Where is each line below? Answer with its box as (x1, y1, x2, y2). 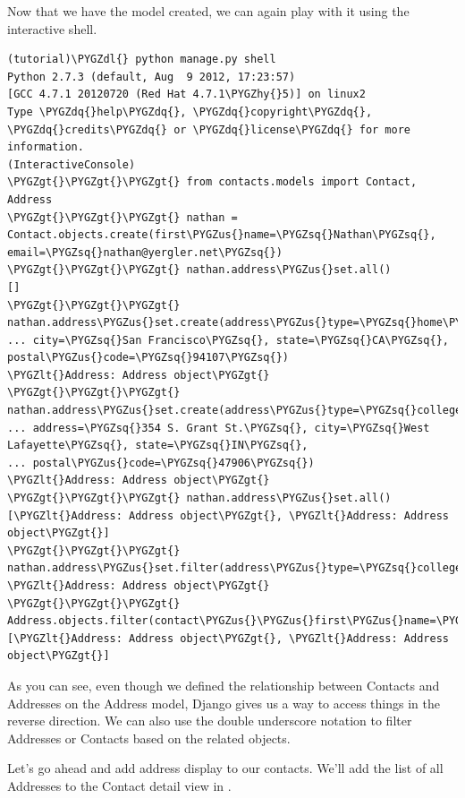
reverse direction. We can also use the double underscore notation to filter (7, 711, 412, 730)
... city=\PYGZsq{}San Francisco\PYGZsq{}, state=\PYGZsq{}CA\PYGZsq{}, (7, 333, 449, 347)
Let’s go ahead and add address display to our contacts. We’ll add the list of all (7, 759, 444, 777)
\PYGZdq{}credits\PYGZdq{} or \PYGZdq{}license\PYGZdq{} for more (7, 123, 411, 136)
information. (7, 141, 84, 154)
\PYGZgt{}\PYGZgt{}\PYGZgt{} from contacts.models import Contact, (7, 176, 418, 189)
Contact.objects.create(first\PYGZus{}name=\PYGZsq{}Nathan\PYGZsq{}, (7, 228, 436, 242)
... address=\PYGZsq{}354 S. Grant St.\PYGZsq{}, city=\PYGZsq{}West (7, 421, 430, 434)
